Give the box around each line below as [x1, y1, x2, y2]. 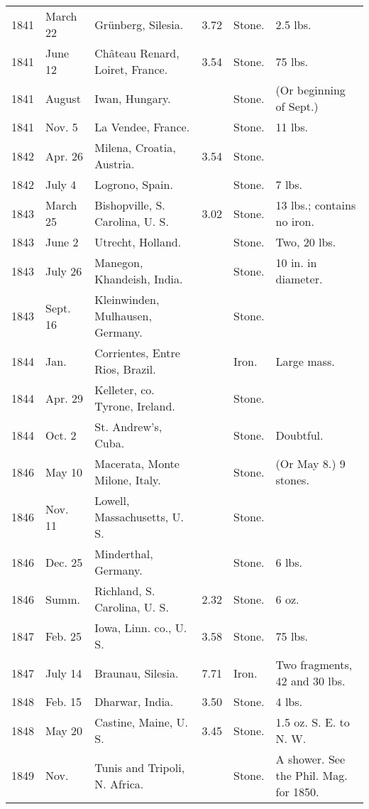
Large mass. [275, 352, 335, 369]
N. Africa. [94, 775, 144, 792]
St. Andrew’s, [94, 418, 163, 435]
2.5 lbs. [275, 16, 312, 33]
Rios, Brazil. [94, 361, 156, 377]
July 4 [45, 176, 77, 192]
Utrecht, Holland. [94, 234, 182, 250]
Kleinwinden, [94, 291, 160, 308]
